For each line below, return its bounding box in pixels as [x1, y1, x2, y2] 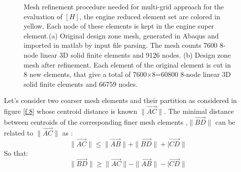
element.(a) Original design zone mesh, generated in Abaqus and [24, 30, 219, 40]
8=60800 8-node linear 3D [152, 69, 231, 79]
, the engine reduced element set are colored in [79, 11, 220, 21]
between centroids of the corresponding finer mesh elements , [4, 116, 188, 127]
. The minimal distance [164, 106, 234, 116]
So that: [4, 147, 29, 158]
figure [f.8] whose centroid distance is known [4, 106, 138, 116]
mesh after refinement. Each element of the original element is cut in [24, 59, 231, 69]
